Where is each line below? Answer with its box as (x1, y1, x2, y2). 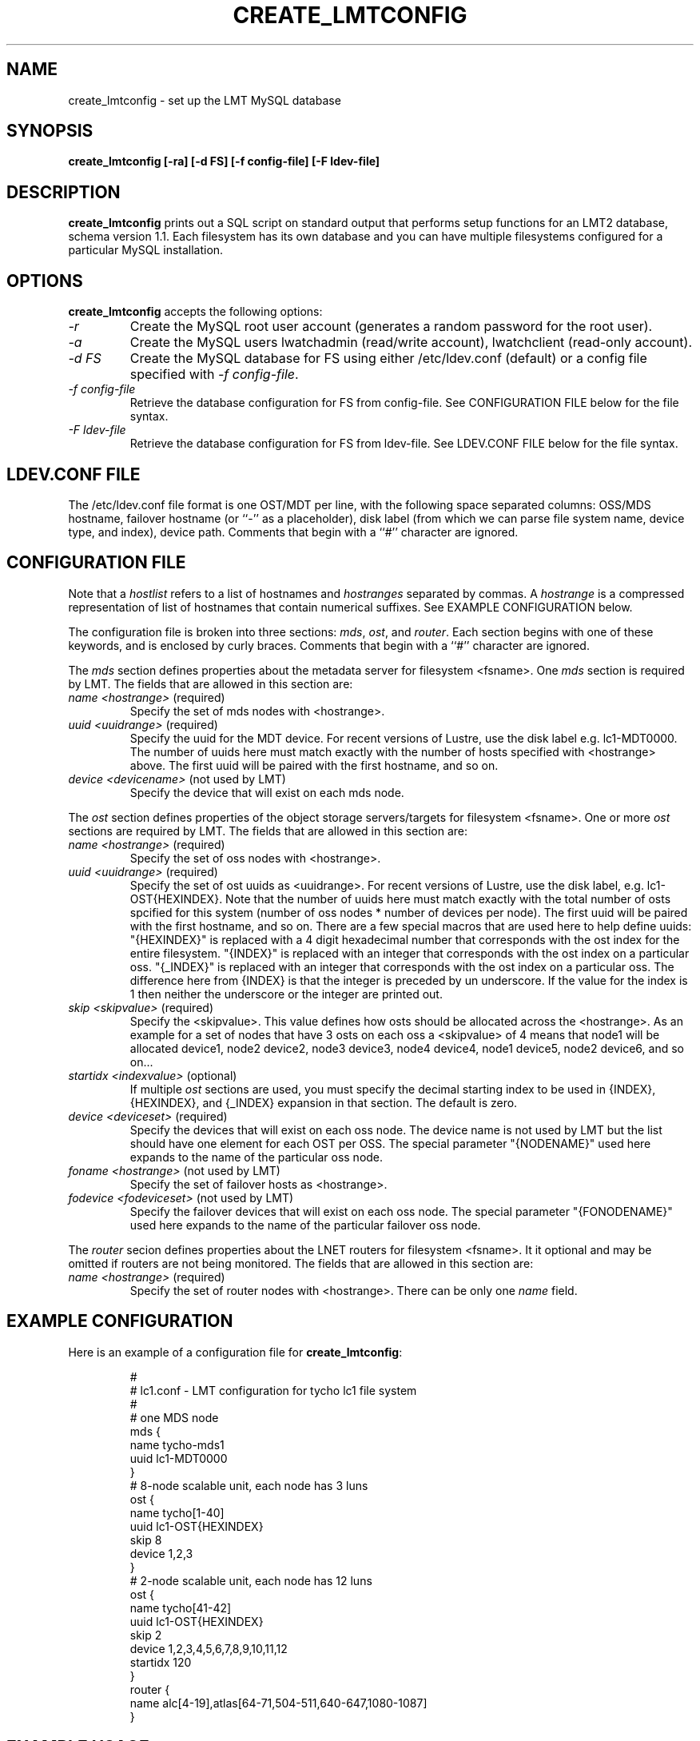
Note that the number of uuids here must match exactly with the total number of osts (225, 891, 671, 906)
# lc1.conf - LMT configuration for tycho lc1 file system (129, 1383, 417, 1397)
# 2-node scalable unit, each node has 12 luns (129, 1573, 372, 1588)
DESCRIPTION (6, 181, 121, 202)
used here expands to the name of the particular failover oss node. (129, 1217, 481, 1232)
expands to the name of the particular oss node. (129, 1149, 384, 1164)
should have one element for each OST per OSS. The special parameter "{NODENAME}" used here (129, 1136, 651, 1150)
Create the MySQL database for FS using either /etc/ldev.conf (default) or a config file (129, 350, 647, 367)
